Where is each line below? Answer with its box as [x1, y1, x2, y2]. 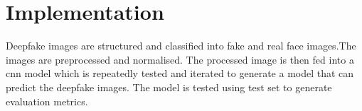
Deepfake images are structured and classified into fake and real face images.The [6, 38, 356, 53]
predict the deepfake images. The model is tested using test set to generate [6, 79, 332, 94]
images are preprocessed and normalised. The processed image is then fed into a [6, 52, 354, 66]
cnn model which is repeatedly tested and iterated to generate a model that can [6, 66, 354, 81]
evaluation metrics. [6, 93, 88, 108]
